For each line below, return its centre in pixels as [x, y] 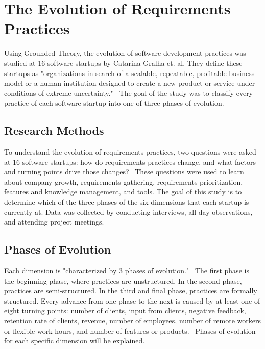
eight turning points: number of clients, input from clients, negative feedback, [125, 310]
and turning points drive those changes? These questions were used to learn [124, 172]
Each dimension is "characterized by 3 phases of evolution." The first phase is [127, 271]
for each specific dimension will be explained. [75, 341]
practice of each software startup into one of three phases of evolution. [114, 103]
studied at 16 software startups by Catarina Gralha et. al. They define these [123, 63]
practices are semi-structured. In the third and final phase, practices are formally [131, 291]
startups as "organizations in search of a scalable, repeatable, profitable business [129, 73]
